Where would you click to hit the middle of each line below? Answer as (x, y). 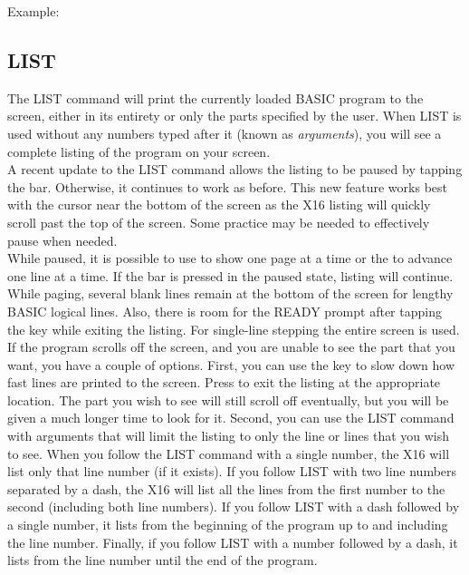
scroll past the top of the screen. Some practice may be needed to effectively (219, 222)
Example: (33, 11)
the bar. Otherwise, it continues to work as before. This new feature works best (227, 186)
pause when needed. (62, 240)
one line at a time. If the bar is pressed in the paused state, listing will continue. (230, 275)
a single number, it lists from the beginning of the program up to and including (228, 525)
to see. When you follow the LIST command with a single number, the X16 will (229, 453)
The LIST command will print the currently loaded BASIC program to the (215, 97)
